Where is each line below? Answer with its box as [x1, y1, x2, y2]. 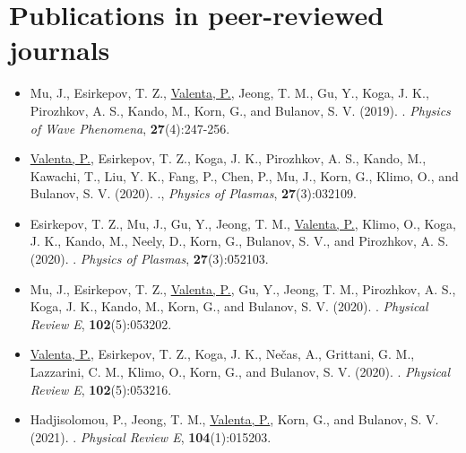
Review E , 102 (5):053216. [30, 379, 172, 398]
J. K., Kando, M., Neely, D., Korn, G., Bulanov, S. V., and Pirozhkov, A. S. [30, 231, 449, 250]
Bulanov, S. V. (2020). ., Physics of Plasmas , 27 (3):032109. [30, 184, 357, 203]
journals [9, 31, 110, 68]
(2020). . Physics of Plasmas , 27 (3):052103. [30, 249, 269, 268]
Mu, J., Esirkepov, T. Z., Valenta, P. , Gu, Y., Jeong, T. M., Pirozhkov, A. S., [30, 279, 456, 298]
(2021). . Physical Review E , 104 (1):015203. [30, 427, 272, 446]
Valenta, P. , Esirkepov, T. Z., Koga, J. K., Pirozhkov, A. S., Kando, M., [30, 149, 427, 168]
